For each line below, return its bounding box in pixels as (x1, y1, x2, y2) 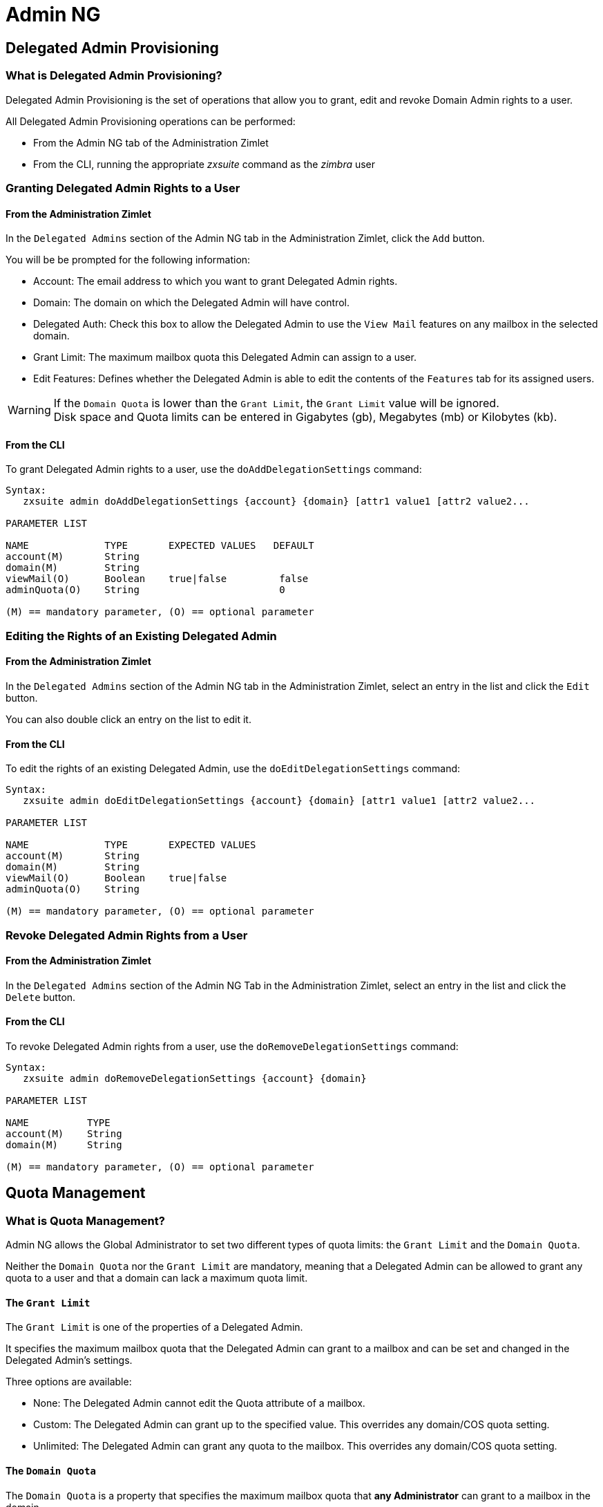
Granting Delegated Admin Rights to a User (6, 180, 240, 195)
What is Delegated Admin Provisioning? (6, 68, 222, 83)
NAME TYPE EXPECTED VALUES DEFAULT (6, 540, 314, 552)
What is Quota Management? (6, 1213, 165, 1228)
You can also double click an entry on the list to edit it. (6, 713, 251, 725)
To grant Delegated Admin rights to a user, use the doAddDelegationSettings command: (6, 463, 422, 476)
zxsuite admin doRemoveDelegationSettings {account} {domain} (23, 1072, 367, 1084)
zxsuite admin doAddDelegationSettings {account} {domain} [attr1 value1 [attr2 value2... (23, 496, 530, 507)
